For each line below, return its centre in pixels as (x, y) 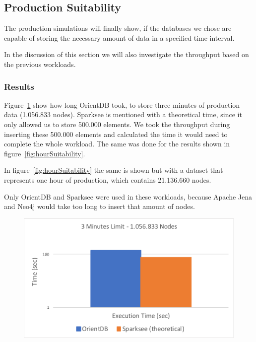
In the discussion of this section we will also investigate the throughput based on (127, 54)
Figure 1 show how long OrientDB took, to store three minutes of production (122, 104)
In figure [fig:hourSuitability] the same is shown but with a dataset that (114, 170)
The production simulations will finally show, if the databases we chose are (118, 28)
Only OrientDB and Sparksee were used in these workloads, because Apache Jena (128, 196)
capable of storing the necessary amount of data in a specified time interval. (119, 37)
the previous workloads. (40, 64)
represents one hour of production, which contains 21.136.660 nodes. (108, 179)
